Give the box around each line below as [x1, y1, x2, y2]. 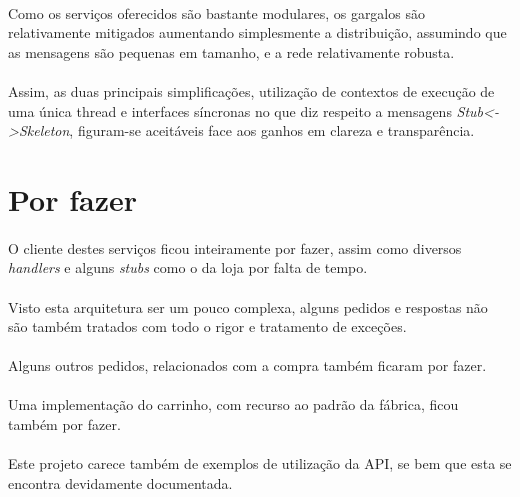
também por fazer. [8, 414, 121, 435]
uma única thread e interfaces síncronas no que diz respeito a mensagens [8, 100, 452, 121]
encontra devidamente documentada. [8, 472, 233, 493]
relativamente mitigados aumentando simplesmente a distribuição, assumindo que [8, 22, 507, 43]
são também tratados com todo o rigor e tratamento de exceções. [8, 316, 407, 337]
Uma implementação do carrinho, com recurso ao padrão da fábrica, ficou [8, 394, 459, 415]
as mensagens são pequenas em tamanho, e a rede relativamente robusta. [8, 41, 455, 62]
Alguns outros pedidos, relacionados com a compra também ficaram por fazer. [8, 355, 487, 376]
